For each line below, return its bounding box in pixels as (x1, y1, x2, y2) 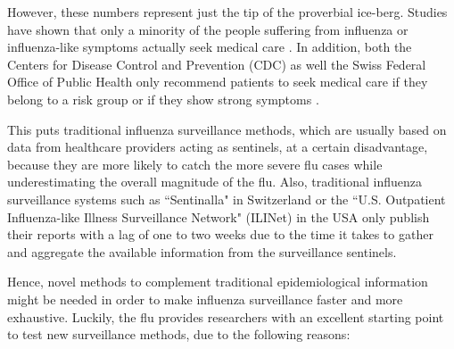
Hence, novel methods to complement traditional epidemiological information (7, 272, 428, 291)
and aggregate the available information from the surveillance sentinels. (7, 242, 397, 261)
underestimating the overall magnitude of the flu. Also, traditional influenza (7, 172, 423, 191)
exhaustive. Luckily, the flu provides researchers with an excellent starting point (7, 307, 444, 326)
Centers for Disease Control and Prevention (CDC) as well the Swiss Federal (7, 54, 426, 73)
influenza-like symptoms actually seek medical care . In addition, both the (7, 37, 412, 56)
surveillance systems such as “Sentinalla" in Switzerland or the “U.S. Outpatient (7, 189, 446, 208)
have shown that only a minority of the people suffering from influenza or (7, 20, 409, 38)
